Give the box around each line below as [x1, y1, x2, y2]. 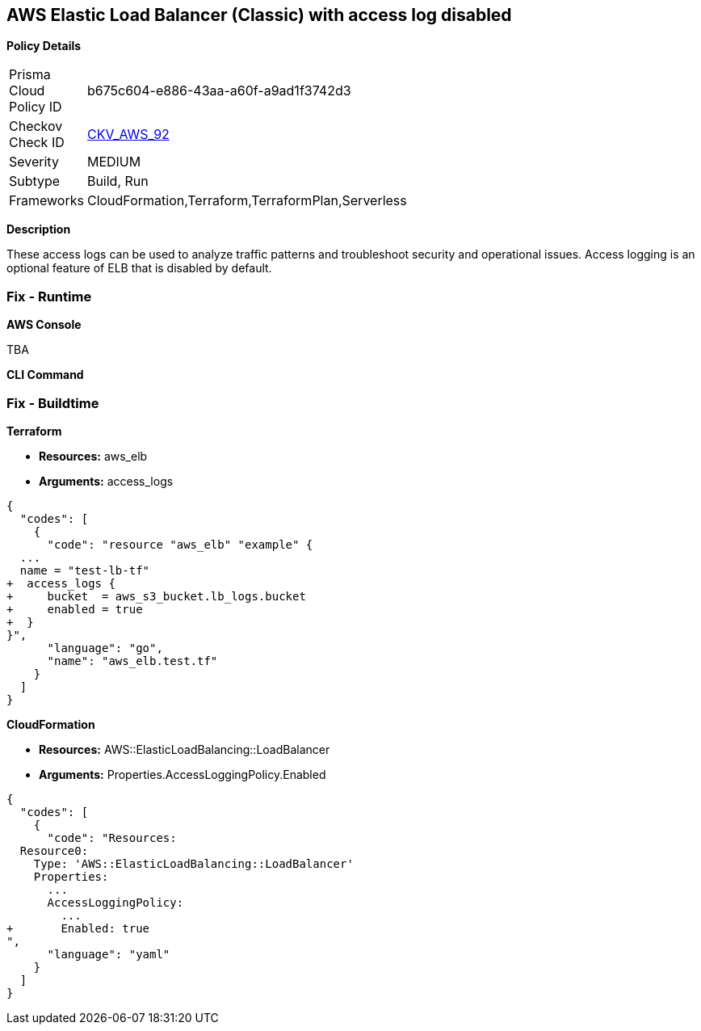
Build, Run [86, 173, 149, 190]
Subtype [9, 173, 61, 190]
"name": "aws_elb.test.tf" [47, 654, 218, 667]
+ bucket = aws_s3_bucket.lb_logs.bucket [6, 589, 306, 603]
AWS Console [6, 318, 82, 332]
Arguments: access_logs [39, 473, 174, 488]
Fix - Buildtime [6, 394, 99, 411]
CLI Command [6, 368, 84, 382]
